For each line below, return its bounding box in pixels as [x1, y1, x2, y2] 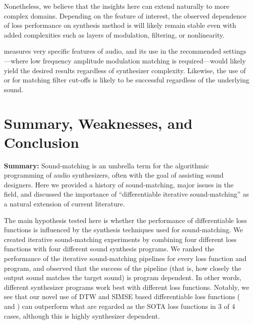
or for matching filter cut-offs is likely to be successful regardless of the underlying [4, 75, 250, 85]
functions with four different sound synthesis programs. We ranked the [4, 243, 214, 254]
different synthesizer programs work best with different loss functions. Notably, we [4, 282, 250, 292]
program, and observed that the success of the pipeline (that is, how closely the [4, 263, 241, 273]
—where [4, 55, 28, 65]
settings [223, 46, 246, 56]
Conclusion [4, 132, 79, 152]
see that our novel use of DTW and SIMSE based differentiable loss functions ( [4, 291, 240, 302]
